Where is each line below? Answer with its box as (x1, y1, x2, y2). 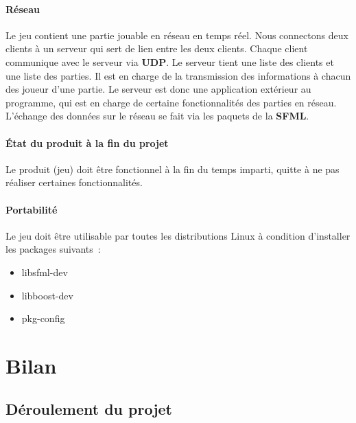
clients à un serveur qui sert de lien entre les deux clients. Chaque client (5, 41, 308, 56)
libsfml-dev (21, 264, 68, 279)
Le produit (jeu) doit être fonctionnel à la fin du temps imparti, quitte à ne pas (5, 161, 340, 176)
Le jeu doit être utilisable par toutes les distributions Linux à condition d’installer (5, 228, 351, 242)
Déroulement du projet (5, 398, 172, 420)
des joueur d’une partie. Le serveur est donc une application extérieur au (5, 82, 311, 96)
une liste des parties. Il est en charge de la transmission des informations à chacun (5, 68, 351, 82)
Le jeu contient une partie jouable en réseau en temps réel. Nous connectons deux (5, 27, 348, 42)
